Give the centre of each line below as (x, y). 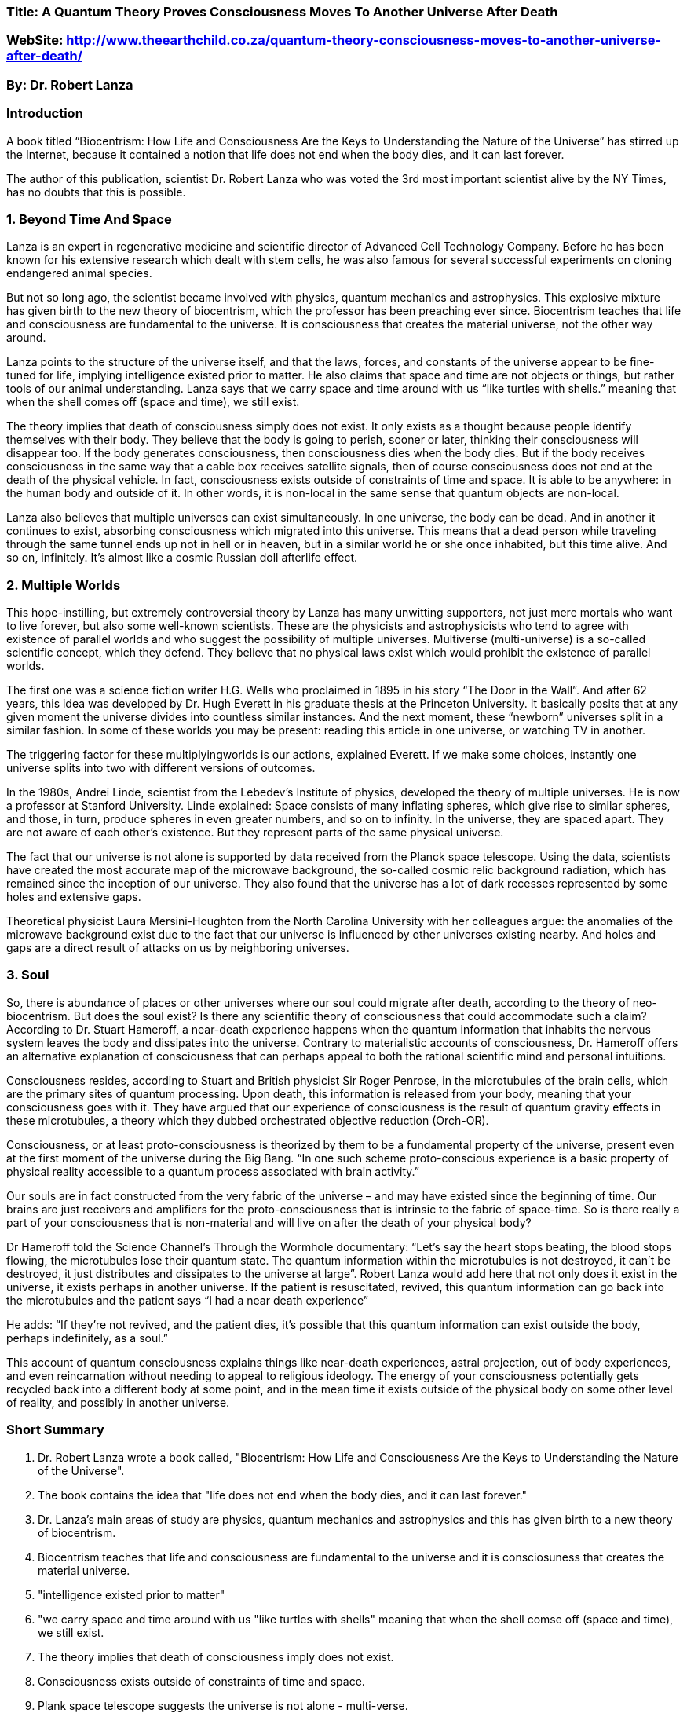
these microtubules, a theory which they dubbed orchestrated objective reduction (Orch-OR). (248, 1120)
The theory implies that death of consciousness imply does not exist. (216, 1656)
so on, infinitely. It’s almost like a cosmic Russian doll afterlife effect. (182, 558)
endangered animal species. (79, 273)
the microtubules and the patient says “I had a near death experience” (187, 1300)
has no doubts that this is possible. (96, 192)
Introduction (45, 113)
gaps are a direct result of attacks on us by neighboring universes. (178, 948)
